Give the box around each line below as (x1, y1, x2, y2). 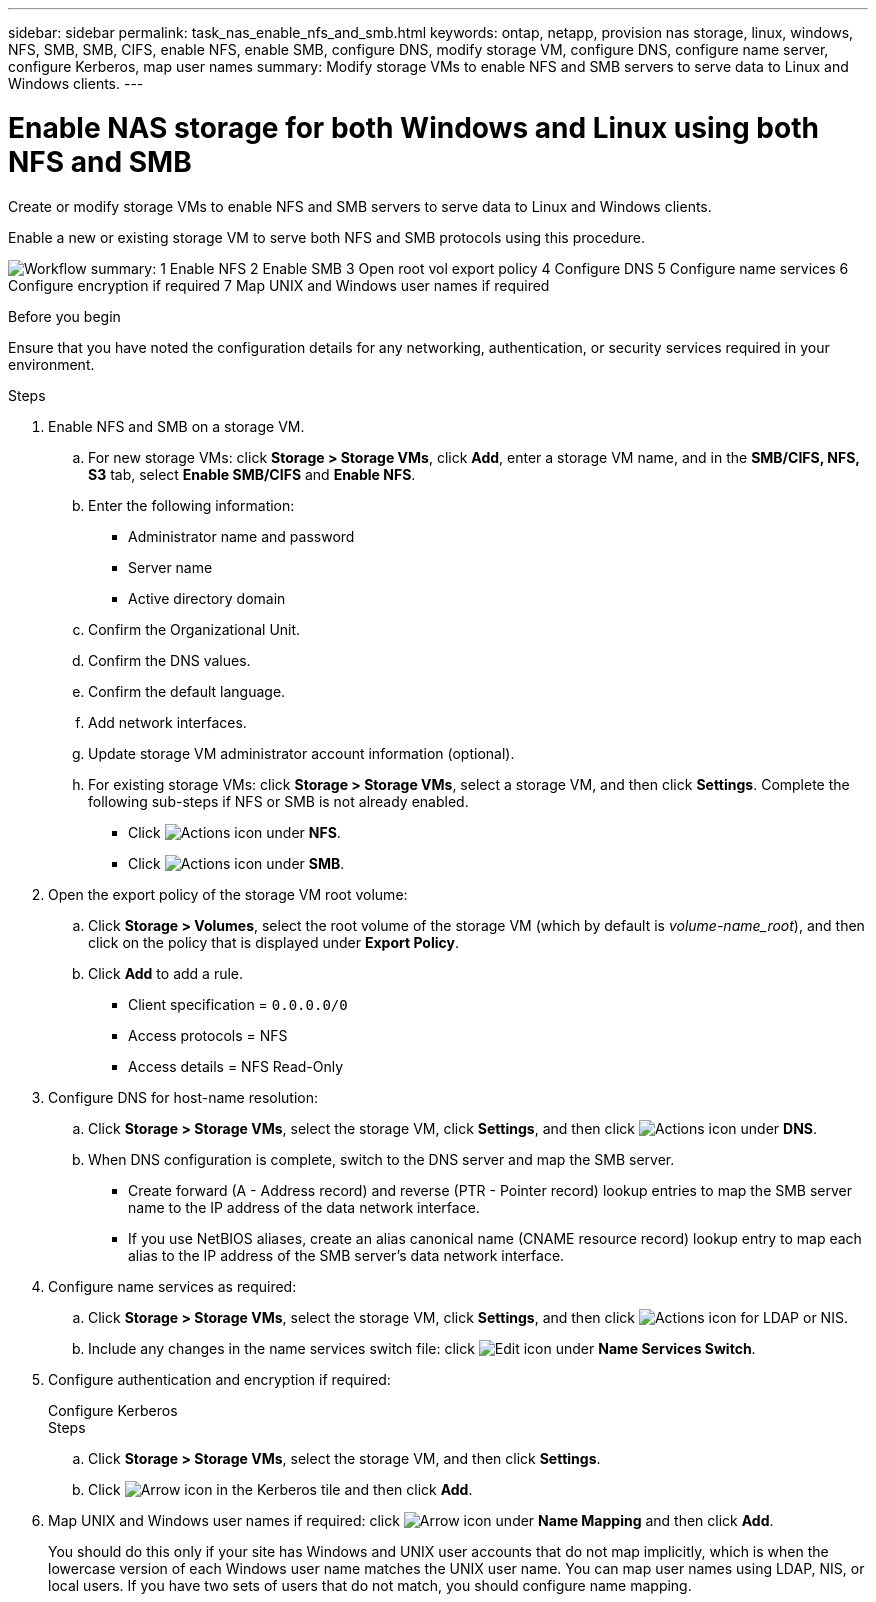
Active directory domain (128, 589, 286, 607)
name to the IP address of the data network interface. (128, 1198, 480, 1216)
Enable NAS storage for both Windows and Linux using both (8, 110, 819, 145)
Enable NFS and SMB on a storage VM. (48, 417, 305, 435)
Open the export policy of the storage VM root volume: (48, 885, 408, 903)
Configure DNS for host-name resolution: (48, 1088, 319, 1106)
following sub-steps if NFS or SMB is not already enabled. (88, 792, 469, 810)
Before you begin (8, 307, 121, 325)
